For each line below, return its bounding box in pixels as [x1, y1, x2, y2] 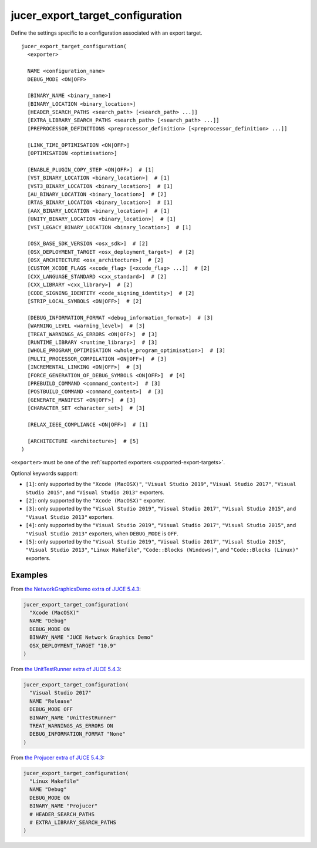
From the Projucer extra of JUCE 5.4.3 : [11, 754, 105, 761]
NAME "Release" [29, 698, 73, 705]
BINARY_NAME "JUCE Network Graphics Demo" [29, 634, 154, 641]
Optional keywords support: [11, 470, 79, 477]
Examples [11, 570, 48, 580]
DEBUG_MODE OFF [29, 706, 73, 713]
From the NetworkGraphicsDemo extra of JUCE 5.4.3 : [11, 585, 141, 592]
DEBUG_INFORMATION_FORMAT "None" [29, 730, 126, 738]
